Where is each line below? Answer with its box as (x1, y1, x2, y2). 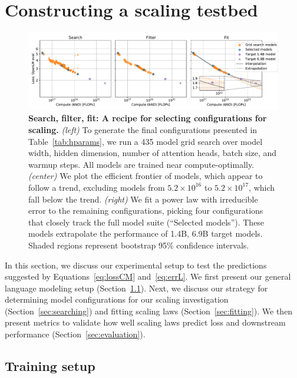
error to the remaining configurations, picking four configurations (28, 204, 263, 217)
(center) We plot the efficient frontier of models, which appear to (28, 170, 263, 182)
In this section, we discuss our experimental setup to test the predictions (5, 258, 267, 271)
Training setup (5, 357, 95, 375)
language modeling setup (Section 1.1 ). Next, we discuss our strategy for (5, 281, 268, 294)
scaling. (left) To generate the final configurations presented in (28, 123, 258, 135)
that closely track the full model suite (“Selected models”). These (28, 215, 265, 228)
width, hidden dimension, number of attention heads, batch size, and (28, 147, 277, 159)
